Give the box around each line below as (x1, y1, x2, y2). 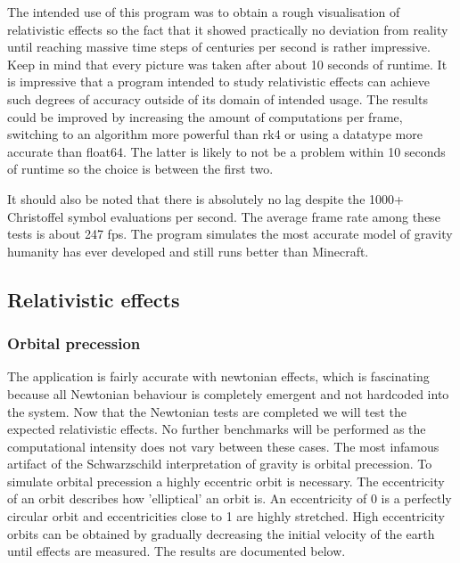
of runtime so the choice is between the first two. (7, 159, 274, 178)
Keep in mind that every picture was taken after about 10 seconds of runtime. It (7, 54, 448, 73)
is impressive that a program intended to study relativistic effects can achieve (7, 72, 430, 91)
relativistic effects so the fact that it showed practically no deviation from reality (7, 20, 448, 38)
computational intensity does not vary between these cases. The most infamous (7, 437, 439, 455)
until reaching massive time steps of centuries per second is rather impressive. (7, 37, 431, 56)
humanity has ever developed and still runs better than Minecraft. (7, 241, 369, 260)
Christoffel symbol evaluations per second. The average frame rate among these (7, 207, 440, 225)
